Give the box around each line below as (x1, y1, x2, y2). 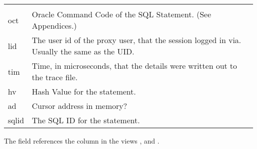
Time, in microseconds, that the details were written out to (32, 60, 237, 71)
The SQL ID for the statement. (32, 114, 140, 126)
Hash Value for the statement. (32, 86, 136, 97)
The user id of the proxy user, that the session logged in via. (32, 34, 241, 46)
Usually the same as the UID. (32, 46, 134, 57)
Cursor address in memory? (32, 100, 127, 111)
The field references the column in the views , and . (4, 136, 160, 146)
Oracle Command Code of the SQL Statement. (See (32, 8, 212, 20)
